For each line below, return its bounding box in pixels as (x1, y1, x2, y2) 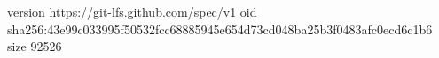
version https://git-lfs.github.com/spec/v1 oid (7, 3, 257, 20)
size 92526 (7, 37, 62, 55)
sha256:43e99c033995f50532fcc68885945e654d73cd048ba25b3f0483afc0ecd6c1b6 (7, 19, 433, 38)
